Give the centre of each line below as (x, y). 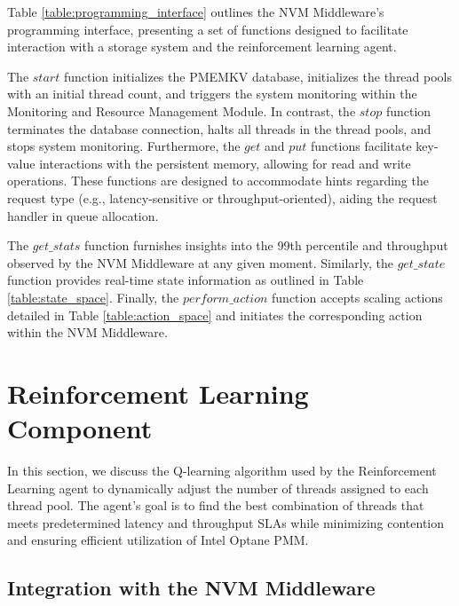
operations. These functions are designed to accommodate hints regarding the (218, 181)
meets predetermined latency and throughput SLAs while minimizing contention (226, 522)
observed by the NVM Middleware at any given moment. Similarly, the (200, 262)
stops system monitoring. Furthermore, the (124, 146)
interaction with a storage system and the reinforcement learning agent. (202, 47)
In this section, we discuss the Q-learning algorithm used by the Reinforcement (222, 470)
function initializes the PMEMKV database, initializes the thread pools (258, 76)
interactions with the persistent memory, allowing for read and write (225, 163)
